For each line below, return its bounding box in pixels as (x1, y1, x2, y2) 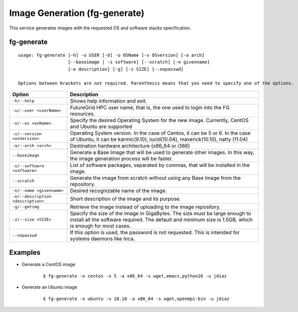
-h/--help (12, 98, 35, 104)
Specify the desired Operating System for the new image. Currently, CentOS (70, 117, 249, 124)
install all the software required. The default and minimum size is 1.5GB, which (70, 216, 253, 223)
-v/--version (12, 131, 42, 137)
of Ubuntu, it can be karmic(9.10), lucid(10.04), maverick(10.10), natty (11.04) (70, 136, 248, 143)
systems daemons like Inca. (70, 235, 136, 242)
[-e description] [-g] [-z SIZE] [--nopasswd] (68, 66, 184, 72)
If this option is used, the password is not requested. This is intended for (70, 229, 240, 236)
